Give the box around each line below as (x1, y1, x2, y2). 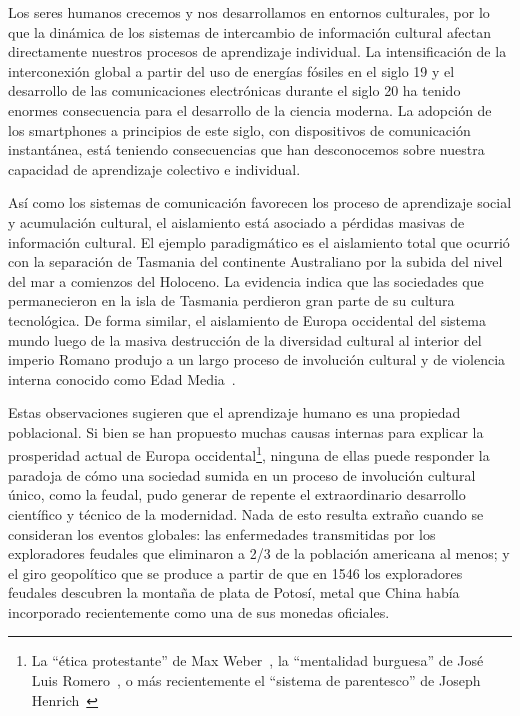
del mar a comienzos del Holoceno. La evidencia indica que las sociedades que (8, 270, 484, 291)
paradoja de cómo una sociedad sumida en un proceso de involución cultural (8, 464, 476, 485)
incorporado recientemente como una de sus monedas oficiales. (8, 601, 390, 622)
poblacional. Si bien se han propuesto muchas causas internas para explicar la (8, 421, 484, 442)
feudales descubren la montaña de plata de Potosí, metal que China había (8, 582, 460, 603)
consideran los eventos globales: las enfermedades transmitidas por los (8, 523, 436, 544)
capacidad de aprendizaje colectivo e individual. (8, 158, 301, 179)
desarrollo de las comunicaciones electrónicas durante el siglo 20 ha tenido (8, 80, 461, 101)
